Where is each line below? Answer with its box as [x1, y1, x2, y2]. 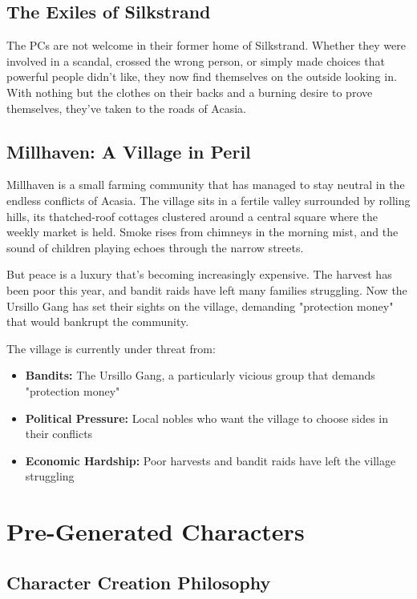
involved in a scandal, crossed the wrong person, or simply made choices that [6, 52, 385, 69]
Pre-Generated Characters [6, 515, 305, 548]
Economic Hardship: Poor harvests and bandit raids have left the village [25, 452, 396, 468]
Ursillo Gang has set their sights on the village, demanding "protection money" [6, 297, 394, 314]
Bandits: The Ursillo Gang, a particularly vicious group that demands [25, 367, 375, 384]
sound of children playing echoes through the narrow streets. [6, 239, 304, 255]
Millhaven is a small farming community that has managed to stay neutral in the [6, 176, 405, 193]
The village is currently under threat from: [6, 340, 216, 356]
